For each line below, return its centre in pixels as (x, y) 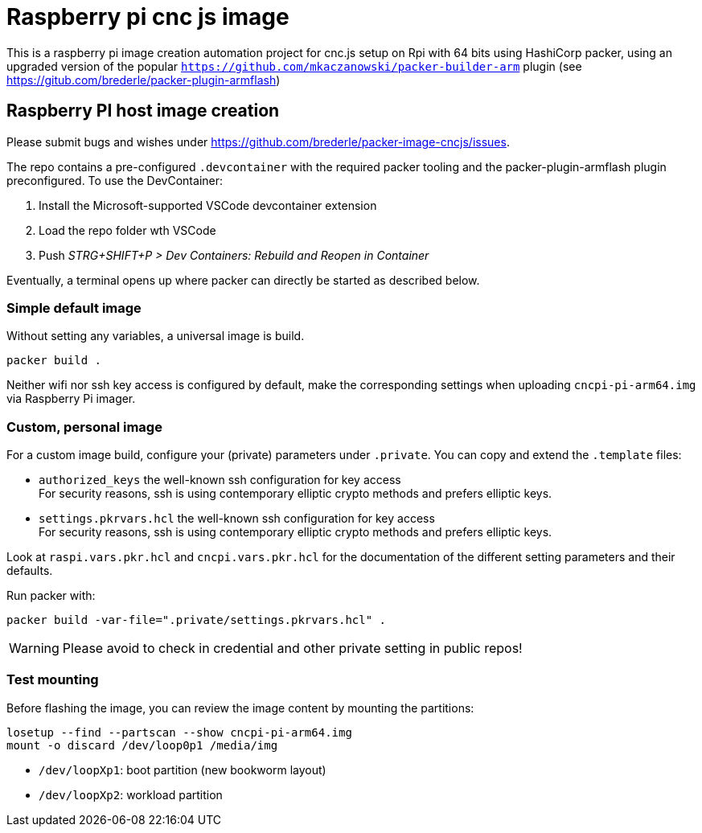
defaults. (30, 571)
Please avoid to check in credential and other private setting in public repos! (292, 648)
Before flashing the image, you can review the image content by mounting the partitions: (240, 708)
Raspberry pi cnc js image (148, 17)
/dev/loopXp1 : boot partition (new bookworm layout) (183, 769)
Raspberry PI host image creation (143, 111)
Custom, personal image (84, 427)
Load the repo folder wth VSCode (127, 230)
